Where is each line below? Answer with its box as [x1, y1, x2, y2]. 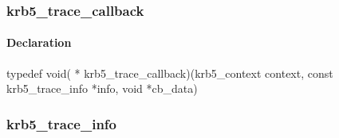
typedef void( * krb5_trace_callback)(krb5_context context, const [6, 64, 333, 81]
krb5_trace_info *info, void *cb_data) [6, 80, 198, 97]
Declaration [6, 34, 72, 51]
